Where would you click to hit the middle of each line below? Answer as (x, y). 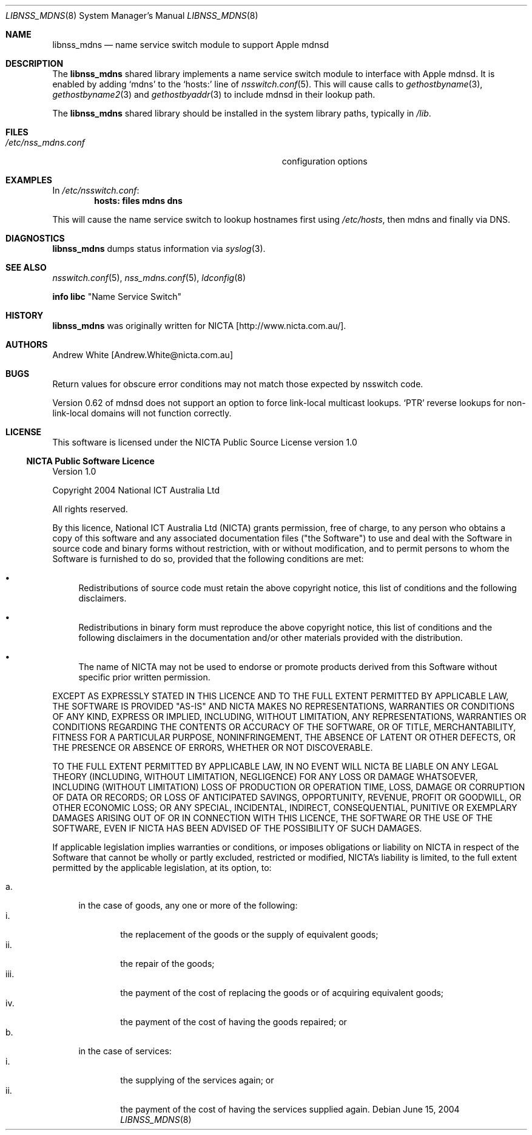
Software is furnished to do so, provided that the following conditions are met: (208, 559)
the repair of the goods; (167, 964)
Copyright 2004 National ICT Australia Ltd (136, 490)
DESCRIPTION (35, 63)
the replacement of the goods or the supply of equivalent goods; (249, 934)
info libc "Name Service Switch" (117, 296)
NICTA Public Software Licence (90, 461)
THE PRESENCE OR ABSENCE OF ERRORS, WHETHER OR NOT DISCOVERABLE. (213, 747)
